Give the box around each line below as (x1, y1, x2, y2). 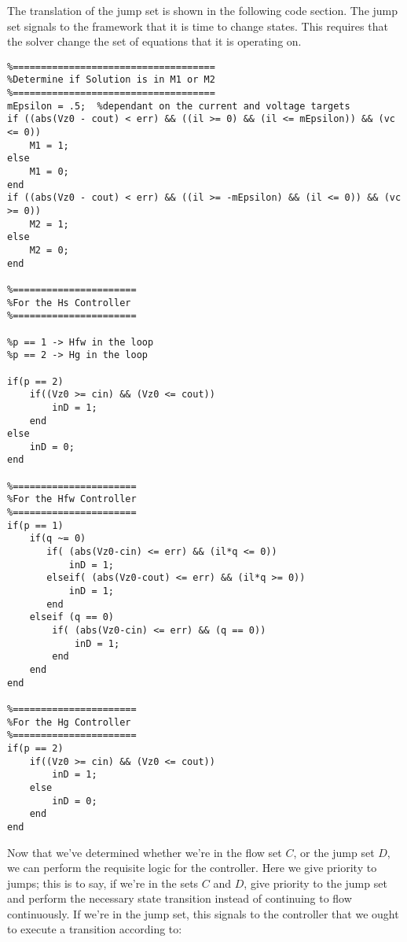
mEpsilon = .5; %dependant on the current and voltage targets (7, 100, 350, 112)
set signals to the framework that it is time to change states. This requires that (7, 17, 388, 34)
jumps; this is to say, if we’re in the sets (7, 874, 199, 891)
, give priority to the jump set (244, 874, 387, 891)
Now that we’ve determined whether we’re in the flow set (7, 844, 282, 860)
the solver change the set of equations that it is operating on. (7, 33, 302, 50)
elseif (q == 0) (29, 611, 115, 623)
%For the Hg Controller (7, 716, 131, 728)
